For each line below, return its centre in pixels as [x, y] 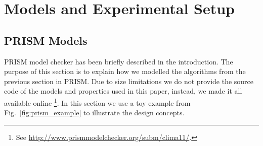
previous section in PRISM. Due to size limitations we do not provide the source [129, 81]
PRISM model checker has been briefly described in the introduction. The [119, 61]
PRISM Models [46, 40]
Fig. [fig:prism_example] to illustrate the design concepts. [94, 113]
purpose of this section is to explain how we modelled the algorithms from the [125, 71]
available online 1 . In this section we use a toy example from [97, 102]
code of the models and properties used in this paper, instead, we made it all [123, 91]
